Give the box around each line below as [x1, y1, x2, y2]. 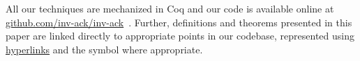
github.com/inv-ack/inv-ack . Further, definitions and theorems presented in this [6, 15, 352, 29]
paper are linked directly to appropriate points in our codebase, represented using [6, 28, 354, 43]
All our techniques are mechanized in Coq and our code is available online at [6, 1, 334, 15]
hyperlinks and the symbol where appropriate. [6, 42, 203, 56]
